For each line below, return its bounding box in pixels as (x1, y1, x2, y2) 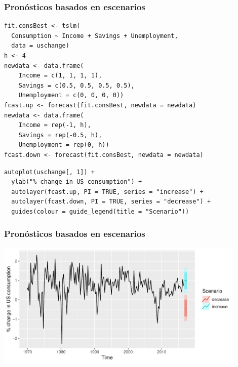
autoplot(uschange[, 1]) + (4, 168, 95, 176)
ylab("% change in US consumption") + (11, 178, 142, 186)
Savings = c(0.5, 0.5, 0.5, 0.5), (18, 81, 135, 89)
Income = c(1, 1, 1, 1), (18, 72, 102, 79)
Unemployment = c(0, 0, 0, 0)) (18, 92, 124, 99)
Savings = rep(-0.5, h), (18, 131, 102, 139)
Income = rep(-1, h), (18, 121, 91, 129)
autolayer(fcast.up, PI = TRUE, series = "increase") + (11, 188, 204, 195)
